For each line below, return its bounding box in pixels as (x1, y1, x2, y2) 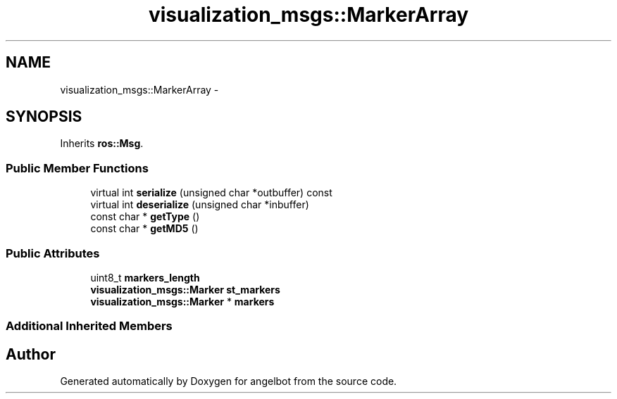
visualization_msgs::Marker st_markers (90, 283, 280, 296)
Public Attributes (6, 246, 100, 260)
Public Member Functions (6, 160, 149, 175)
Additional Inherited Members (6, 319, 173, 334)
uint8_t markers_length (90, 271, 200, 284)
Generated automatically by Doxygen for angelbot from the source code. (60, 375, 397, 388)
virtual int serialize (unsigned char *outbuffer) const (90, 186, 332, 199)
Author (6, 345, 56, 363)
